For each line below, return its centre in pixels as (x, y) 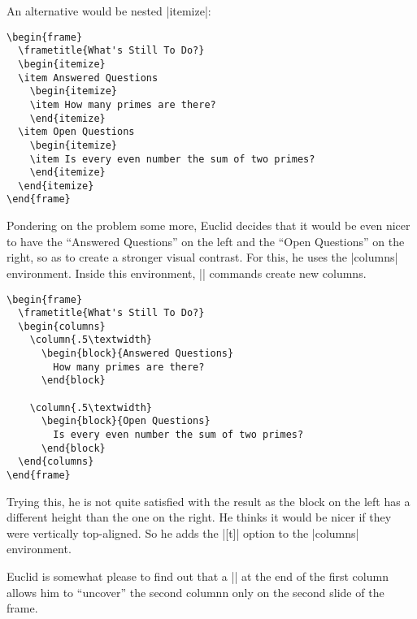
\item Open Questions (76, 132)
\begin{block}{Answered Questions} (137, 354)
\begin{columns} (62, 326)
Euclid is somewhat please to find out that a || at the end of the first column (198, 576)
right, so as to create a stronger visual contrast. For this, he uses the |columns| (202, 257)
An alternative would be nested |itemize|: (109, 11)
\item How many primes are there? (123, 104)
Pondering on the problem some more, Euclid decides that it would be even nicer (208, 225)
